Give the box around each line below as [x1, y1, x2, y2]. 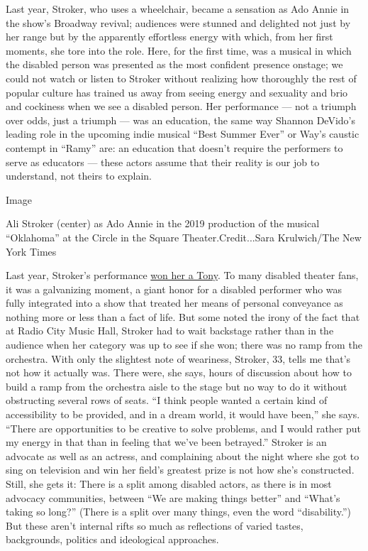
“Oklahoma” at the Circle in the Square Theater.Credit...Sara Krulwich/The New [6, 229, 362, 244]
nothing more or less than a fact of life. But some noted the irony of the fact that [6, 309, 360, 324]
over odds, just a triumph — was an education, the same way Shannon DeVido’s [6, 112, 355, 127]
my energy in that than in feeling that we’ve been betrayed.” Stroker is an [6, 435, 327, 449]
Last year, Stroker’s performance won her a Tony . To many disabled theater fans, [6, 268, 359, 283]
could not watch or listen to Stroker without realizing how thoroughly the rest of [6, 70, 357, 85]
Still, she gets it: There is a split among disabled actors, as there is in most [6, 476, 332, 491]
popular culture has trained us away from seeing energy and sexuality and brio [6, 84, 348, 99]
